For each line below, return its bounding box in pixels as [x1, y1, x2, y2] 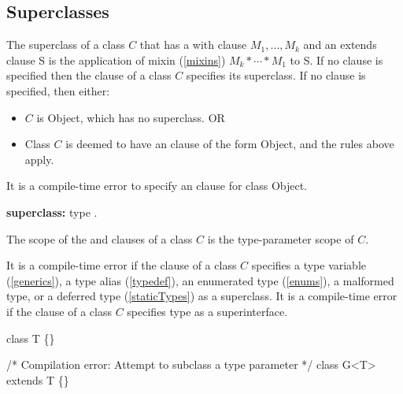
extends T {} [6, 371, 69, 388]
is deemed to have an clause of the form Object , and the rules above [65, 136, 394, 152]
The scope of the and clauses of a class [6, 230, 193, 247]
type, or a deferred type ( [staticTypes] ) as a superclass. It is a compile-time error [6, 288, 397, 304]
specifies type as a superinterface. [127, 303, 288, 319]
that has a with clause [139, 36, 247, 53]
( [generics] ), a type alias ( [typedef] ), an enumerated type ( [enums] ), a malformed [6, 272, 394, 288]
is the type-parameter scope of [207, 230, 354, 247]
